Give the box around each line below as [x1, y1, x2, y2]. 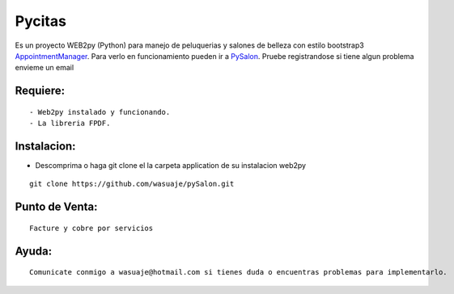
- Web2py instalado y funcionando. [29, 107, 171, 116]
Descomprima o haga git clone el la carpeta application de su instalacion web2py [35, 161, 307, 170]
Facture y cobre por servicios [29, 223, 154, 233]
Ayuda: [15, 244, 53, 258]
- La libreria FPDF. [29, 119, 111, 128]
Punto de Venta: [15, 200, 98, 214]
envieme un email [15, 63, 74, 73]
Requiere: [15, 84, 66, 98]
